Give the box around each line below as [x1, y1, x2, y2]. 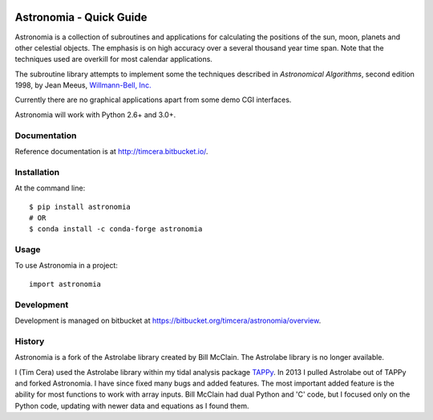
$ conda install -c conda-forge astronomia [29, 225, 203, 234]
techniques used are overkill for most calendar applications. [14, 55, 212, 64]
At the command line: [14, 183, 86, 193]
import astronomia [29, 279, 102, 288]
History [14, 336, 45, 347]
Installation [14, 166, 60, 177]
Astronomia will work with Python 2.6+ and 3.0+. [14, 109, 176, 120]
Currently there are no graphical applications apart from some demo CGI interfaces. [14, 95, 292, 104]
